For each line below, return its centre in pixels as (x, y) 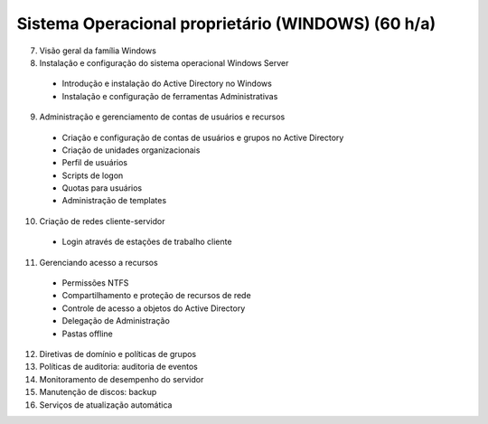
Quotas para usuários (102, 188)
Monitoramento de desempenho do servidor (122, 379)
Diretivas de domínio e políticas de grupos (118, 353)
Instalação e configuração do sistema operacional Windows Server (164, 62)
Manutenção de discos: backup (98, 392)
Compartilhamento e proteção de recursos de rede (157, 296)
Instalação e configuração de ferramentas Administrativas (170, 96)
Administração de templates (114, 201)
